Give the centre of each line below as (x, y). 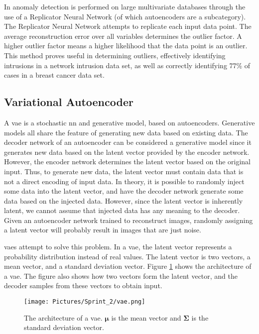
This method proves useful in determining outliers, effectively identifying (115, 55)
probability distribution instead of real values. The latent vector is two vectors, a (127, 256)
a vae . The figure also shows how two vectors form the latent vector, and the (121, 276)
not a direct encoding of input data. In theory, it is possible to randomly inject (124, 181)
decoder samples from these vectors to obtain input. (83, 285)
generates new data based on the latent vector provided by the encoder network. (127, 152)
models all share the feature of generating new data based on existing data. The (126, 132)
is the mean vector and (146, 317)
